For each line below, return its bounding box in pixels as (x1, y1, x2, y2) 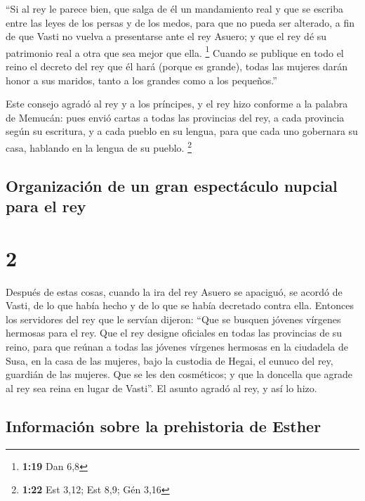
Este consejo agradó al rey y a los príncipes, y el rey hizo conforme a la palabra (6, 96, 348, 111)
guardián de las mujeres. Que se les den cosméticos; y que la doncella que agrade (6, 367, 353, 382)
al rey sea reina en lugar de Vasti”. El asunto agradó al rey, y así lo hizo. (6, 380, 317, 395)
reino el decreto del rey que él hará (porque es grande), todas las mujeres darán (6, 59, 348, 74)
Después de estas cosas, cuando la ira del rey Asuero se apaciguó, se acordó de (6, 284, 343, 299)
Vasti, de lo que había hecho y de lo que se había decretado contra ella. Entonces (6, 298, 354, 313)
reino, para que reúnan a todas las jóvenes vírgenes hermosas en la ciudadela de (6, 339, 348, 353)
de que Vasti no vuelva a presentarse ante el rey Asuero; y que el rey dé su (6, 29, 327, 44)
